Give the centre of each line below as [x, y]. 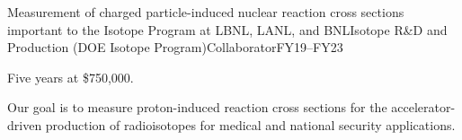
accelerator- [423, 107]
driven [25, 124]
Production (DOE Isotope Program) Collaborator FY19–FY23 [175, 47]
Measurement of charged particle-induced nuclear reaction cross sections [206, 12]
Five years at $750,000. [71, 77]
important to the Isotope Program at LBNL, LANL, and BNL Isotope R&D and [227, 29]
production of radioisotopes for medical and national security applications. [250, 124]
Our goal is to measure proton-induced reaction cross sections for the [197, 107]
